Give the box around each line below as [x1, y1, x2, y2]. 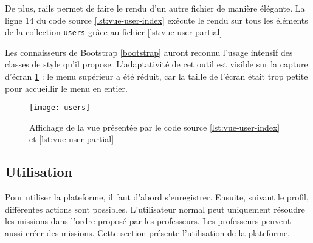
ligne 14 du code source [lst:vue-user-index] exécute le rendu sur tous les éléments [5, 13, 308, 26]
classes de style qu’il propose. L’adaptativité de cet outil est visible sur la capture [5, 58, 308, 70]
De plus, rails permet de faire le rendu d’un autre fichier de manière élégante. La [5, 2, 305, 14]
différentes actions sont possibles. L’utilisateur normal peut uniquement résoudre [5, 202, 305, 215]
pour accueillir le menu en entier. [5, 81, 128, 94]
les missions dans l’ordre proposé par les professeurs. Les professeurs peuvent [5, 214, 291, 227]
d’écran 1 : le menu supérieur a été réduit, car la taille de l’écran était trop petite [5, 70, 308, 83]
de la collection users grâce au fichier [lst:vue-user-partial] [5, 26, 222, 38]
